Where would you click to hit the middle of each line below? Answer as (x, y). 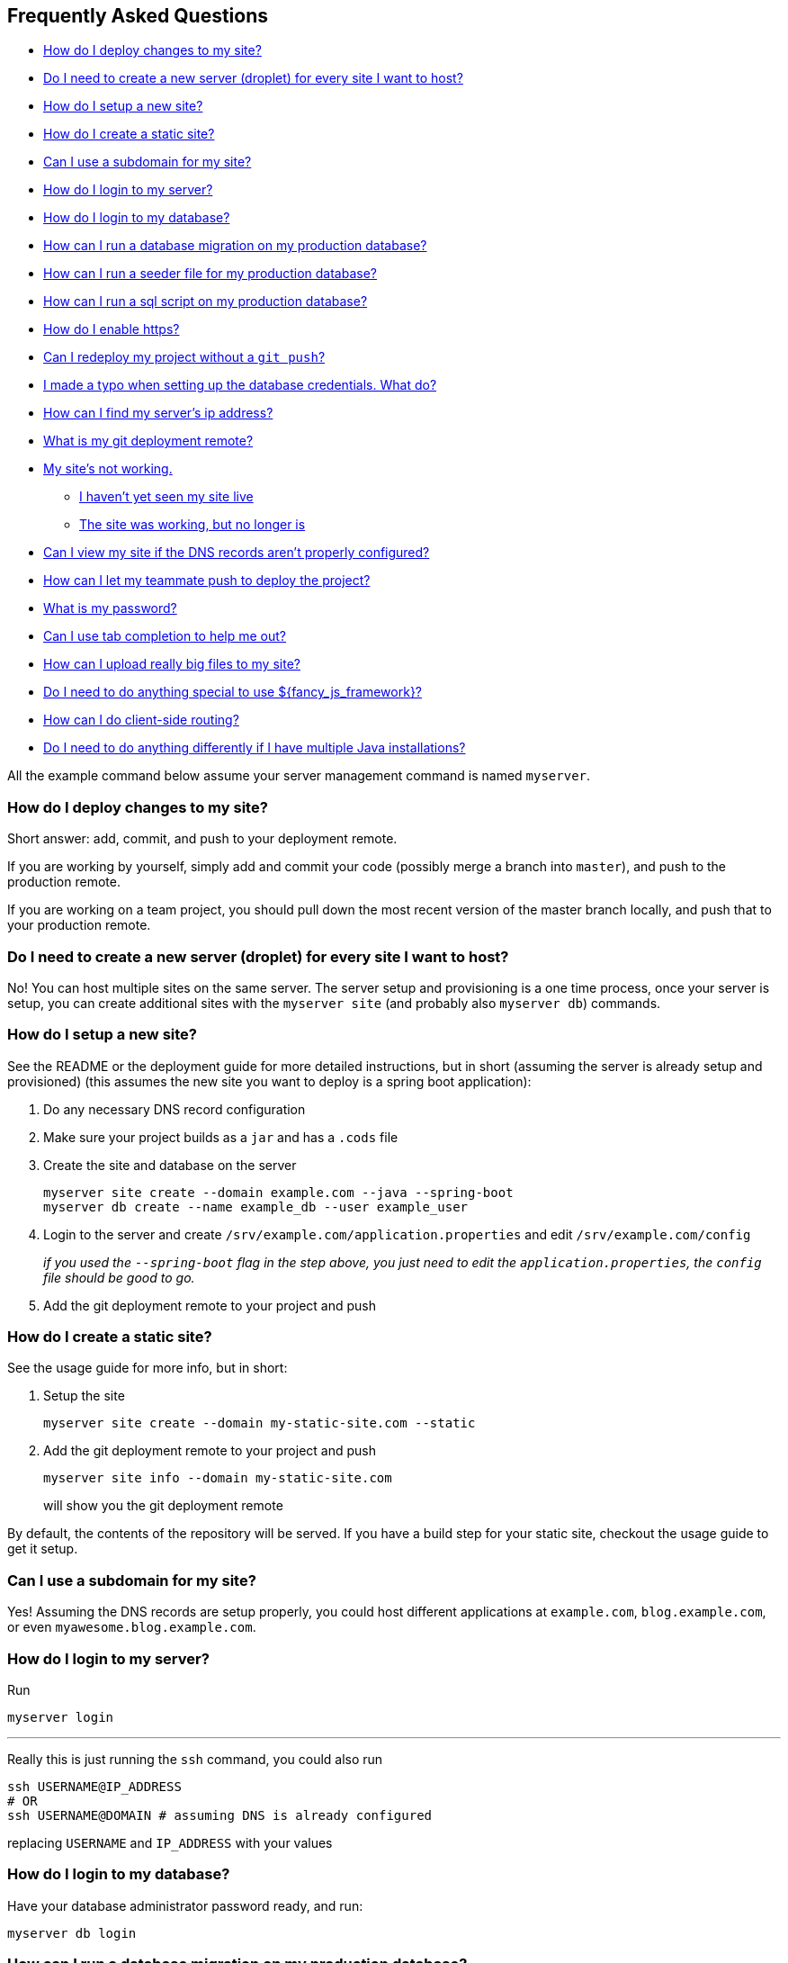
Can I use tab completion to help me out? (165, 636)
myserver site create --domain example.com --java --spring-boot (278, 1192)
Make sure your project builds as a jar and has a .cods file (221, 1137)
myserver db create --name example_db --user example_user (256, 1207)
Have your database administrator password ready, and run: (185, 1905)
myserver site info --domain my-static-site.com (218, 1478)
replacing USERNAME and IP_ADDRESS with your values (170, 1842)
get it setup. (43, 1549)
